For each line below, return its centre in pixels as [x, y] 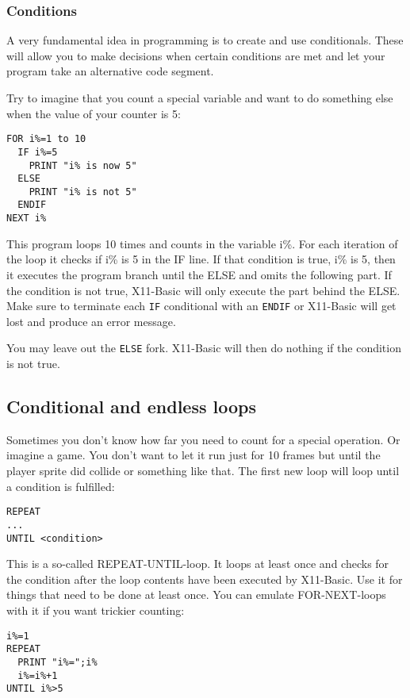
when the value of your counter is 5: [94, 113]
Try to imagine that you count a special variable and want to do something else [200, 98]
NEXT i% [27, 219]
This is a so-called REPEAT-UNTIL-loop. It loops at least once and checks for [198, 564]
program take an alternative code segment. [110, 71]
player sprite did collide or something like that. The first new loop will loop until [203, 471]
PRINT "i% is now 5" [83, 165]
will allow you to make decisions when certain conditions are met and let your [196, 55]
